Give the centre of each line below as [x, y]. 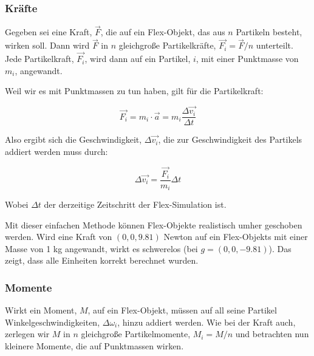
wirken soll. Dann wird [47, 45]
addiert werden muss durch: [56, 151]
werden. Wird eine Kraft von [59, 237]
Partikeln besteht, [269, 32]
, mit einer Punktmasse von [247, 59]
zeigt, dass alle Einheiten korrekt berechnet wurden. [102, 260]
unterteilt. [275, 45]
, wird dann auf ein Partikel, [138, 59]
